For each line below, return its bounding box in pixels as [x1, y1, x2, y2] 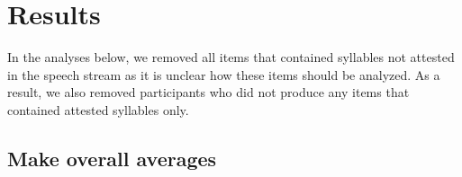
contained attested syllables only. [7, 100, 189, 119]
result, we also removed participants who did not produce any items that [7, 83, 410, 102]
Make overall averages [7, 144, 217, 172]
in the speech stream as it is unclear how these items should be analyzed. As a [7, 65, 440, 84]
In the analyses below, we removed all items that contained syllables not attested [7, 48, 455, 66]
